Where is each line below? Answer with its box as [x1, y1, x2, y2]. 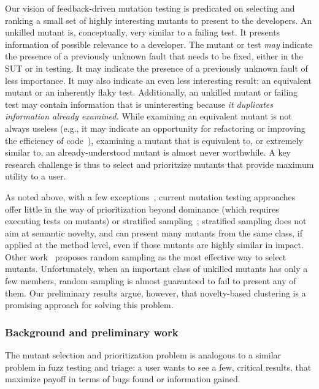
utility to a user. [5, 170, 66, 183]
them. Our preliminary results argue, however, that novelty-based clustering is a [5, 286, 306, 299]
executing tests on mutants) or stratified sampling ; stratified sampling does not [5, 214, 307, 227]
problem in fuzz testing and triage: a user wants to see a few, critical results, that [5, 360, 312, 373]
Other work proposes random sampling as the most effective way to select [5, 250, 286, 263]
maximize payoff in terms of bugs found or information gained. [5, 372, 240, 385]
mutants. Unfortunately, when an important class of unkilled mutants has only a [5, 262, 308, 275]
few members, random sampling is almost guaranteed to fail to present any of [5, 274, 296, 287]
